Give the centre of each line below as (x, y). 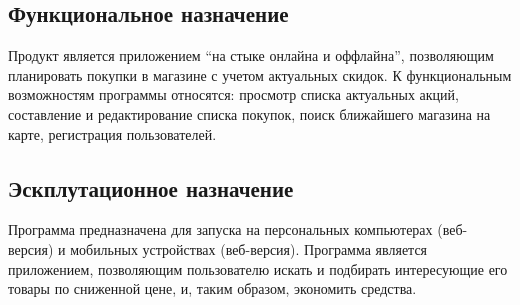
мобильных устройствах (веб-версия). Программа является (249, 248)
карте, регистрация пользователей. (112, 133)
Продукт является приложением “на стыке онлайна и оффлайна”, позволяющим (251, 55)
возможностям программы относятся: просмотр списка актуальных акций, (233, 94)
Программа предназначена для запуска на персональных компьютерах (220, 229)
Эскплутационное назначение (151, 187)
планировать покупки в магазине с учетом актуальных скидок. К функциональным (260, 74)
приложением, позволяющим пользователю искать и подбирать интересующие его (258, 268)
